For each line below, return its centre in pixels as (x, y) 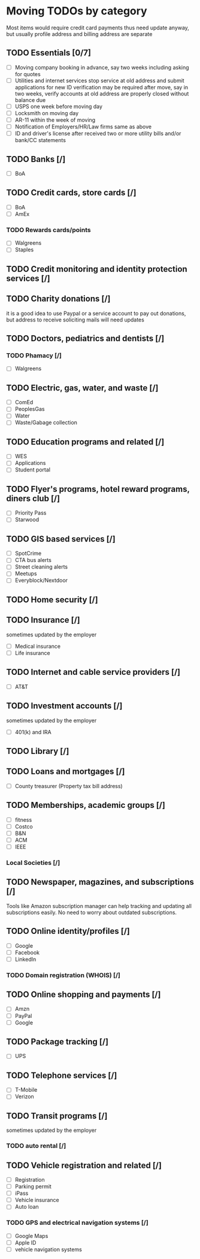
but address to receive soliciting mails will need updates (75, 320)
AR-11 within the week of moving (55, 120)
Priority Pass (31, 513)
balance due (30, 100)
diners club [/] (33, 498)
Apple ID (25, 1242)
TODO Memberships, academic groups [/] (86, 805)
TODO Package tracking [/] (57, 1042)
